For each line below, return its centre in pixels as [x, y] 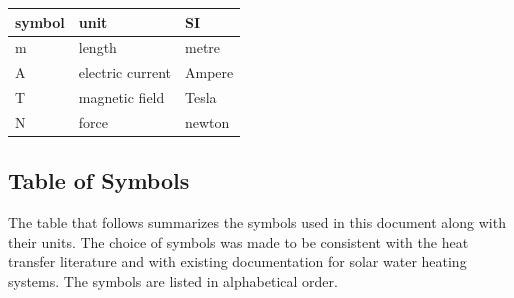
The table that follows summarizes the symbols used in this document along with [257, 222]
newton [207, 121]
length [97, 47]
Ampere [209, 72]
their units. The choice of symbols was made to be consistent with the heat [238, 241]
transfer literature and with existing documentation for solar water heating [237, 261]
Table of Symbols [99, 180]
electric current [125, 72]
